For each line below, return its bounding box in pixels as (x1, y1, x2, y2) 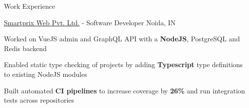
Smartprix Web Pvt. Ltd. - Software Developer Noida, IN (4, 17, 176, 27)
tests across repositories (4, 95, 75, 105)
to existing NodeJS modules (4, 69, 87, 79)
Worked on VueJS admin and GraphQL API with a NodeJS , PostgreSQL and (4, 34, 240, 44)
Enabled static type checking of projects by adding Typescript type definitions (4, 59, 243, 70)
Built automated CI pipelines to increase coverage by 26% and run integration (4, 85, 245, 95)
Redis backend (4, 43, 47, 53)
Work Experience (4, 1, 55, 11)
